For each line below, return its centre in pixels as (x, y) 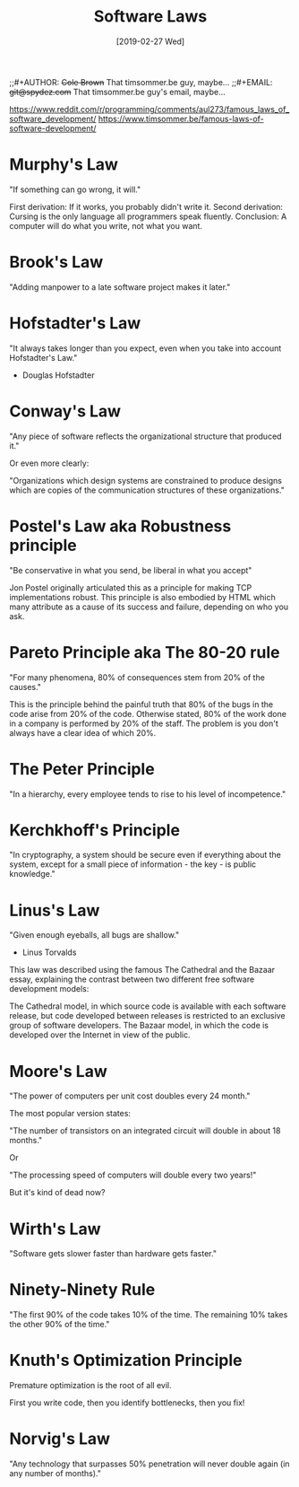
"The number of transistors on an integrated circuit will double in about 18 (145, 1131)
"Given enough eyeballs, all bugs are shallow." (94, 935)
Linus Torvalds (49, 952)
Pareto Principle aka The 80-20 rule (145, 652)
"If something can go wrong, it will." (75, 189)
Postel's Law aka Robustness (120, 526)
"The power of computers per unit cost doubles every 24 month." (130, 1096)
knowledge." (32, 874)
